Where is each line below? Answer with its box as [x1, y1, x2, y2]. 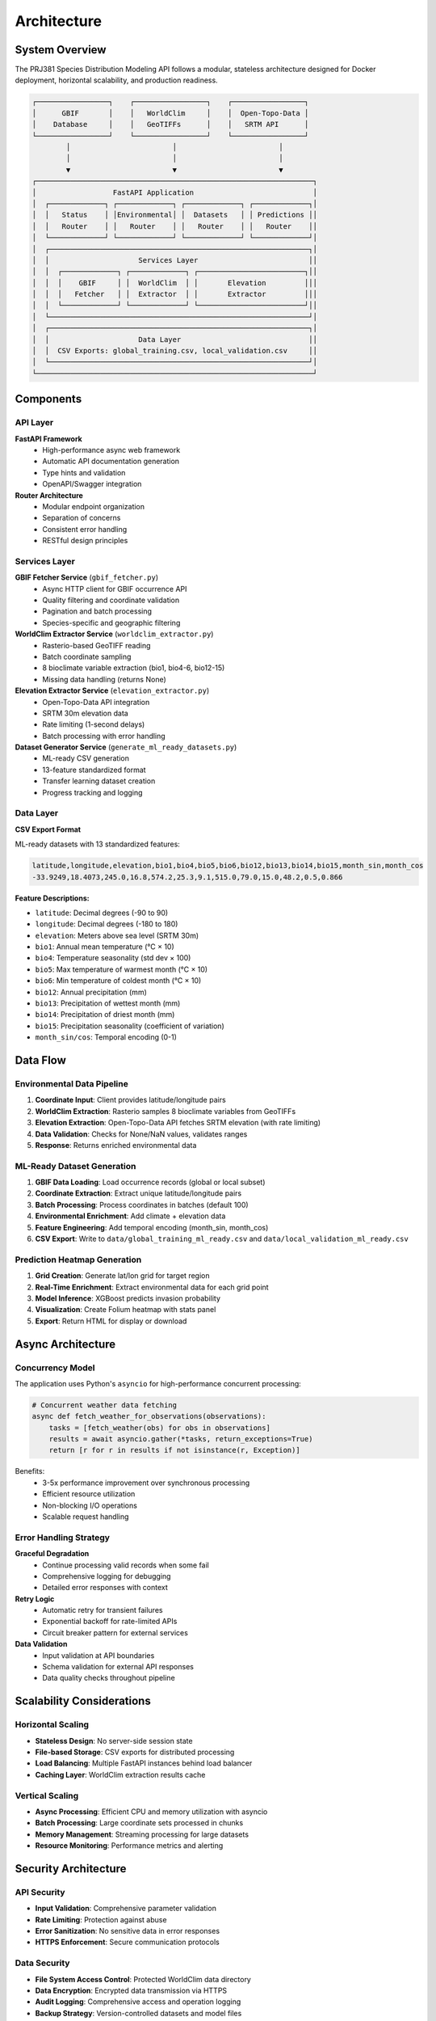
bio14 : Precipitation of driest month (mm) [35, 1010, 175, 1019]
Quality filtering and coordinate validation [42, 595, 180, 605]
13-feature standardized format [42, 765, 146, 774]
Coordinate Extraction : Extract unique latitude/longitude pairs [35, 1188, 242, 1198]
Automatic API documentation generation [42, 457, 180, 466]
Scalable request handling [42, 1512, 129, 1521]
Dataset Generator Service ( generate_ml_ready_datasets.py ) [15, 742, 237, 752]
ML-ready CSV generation [42, 753, 129, 763]
